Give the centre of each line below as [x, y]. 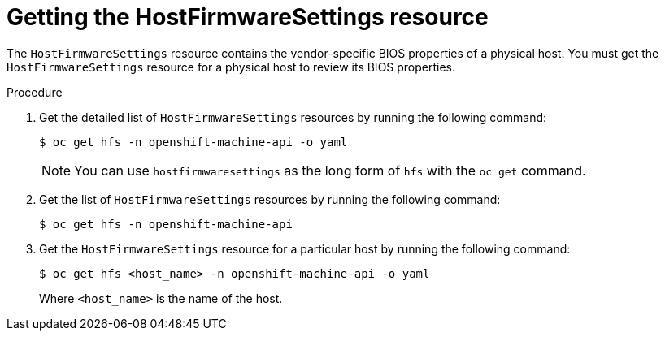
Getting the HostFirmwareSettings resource [248, 17]
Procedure [35, 92]
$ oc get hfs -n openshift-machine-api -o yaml [193, 142]
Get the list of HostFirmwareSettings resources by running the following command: [270, 199]
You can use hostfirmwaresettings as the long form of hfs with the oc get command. [330, 170]
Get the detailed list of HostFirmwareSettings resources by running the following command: [293, 117]
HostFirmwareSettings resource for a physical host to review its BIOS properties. [231, 67]
